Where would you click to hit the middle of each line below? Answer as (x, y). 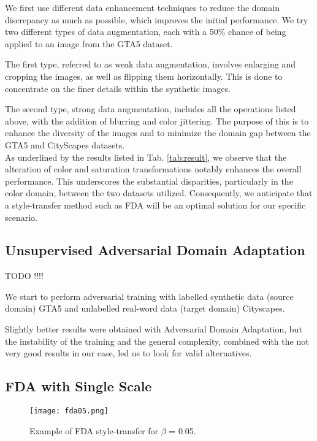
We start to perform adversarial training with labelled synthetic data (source (149, 296)
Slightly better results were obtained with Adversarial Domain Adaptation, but (154, 329)
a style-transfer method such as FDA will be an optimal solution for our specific (155, 205)
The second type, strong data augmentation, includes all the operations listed (151, 109)
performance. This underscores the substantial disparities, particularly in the (149, 181)
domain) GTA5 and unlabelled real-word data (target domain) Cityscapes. (145, 308)
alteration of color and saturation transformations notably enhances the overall (153, 169)
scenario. (21, 217)
